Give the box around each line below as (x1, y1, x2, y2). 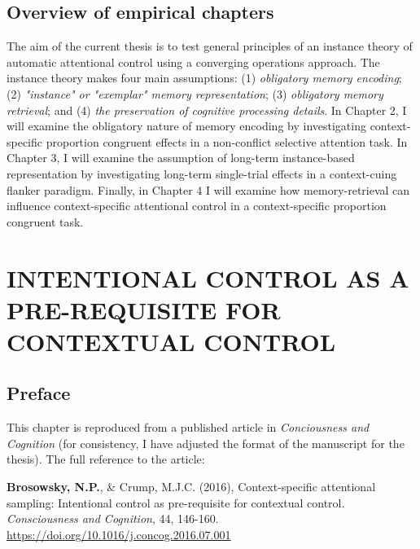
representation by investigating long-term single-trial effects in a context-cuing (7, 165, 397, 182)
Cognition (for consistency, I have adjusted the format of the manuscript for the (7, 434, 405, 451)
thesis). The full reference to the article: (7, 450, 205, 468)
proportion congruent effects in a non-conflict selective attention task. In (46, 133, 408, 150)
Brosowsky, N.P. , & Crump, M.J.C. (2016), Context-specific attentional (7, 478, 376, 495)
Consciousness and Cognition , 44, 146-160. (7, 510, 219, 527)
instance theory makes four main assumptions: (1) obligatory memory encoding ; (7, 69, 402, 86)
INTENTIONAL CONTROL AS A (7, 261, 409, 294)
